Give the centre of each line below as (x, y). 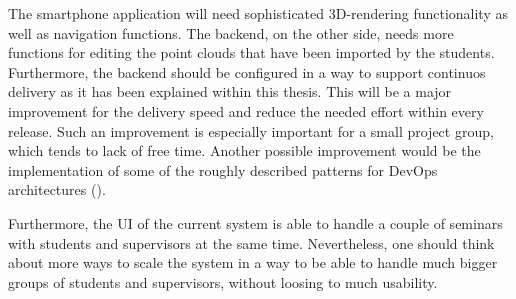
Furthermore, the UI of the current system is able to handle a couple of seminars (255, 222)
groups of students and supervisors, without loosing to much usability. (223, 281)
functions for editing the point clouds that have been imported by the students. (251, 52)
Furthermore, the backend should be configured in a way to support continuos (247, 71)
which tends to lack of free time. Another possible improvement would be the (244, 150)
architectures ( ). (57, 189)
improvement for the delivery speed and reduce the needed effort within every (246, 110)
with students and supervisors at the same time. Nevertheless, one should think (251, 242)
